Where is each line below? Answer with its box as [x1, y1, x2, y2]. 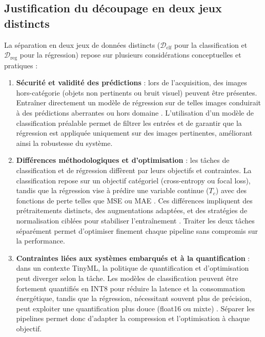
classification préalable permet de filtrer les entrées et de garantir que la [16, 117, 242, 128]
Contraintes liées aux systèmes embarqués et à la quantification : [16, 252, 250, 263]
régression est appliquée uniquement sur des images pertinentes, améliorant [16, 127, 253, 138]
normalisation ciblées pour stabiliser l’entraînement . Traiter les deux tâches [16, 215, 255, 226]
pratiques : [4, 60, 38, 70]
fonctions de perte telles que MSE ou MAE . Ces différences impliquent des [16, 195, 253, 205]
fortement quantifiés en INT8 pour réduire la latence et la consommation [16, 283, 246, 293]
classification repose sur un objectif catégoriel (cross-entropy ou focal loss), [16, 175, 251, 185]
